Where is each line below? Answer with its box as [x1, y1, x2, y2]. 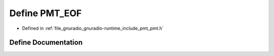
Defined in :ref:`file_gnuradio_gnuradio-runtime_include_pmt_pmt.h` [22, 25, 164, 31]
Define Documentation [9, 38, 83, 47]
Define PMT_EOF [9, 8, 82, 19]
